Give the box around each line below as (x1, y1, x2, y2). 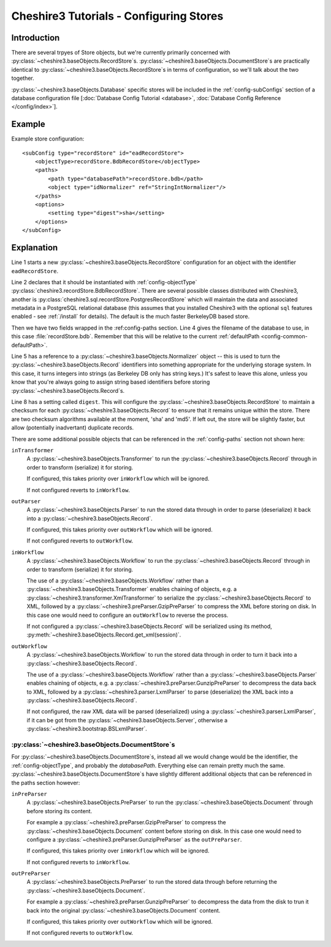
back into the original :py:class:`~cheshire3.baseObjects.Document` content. (26, 906, 221, 914)
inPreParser (11, 790, 47, 797)
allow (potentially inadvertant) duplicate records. (11, 424, 134, 431)
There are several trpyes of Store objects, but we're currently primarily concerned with (11, 49, 230, 56)
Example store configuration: (11, 135, 85, 142)
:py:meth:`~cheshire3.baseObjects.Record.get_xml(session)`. (26, 631, 181, 638)
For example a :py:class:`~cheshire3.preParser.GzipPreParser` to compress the (26, 819, 226, 826)
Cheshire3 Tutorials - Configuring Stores (11, 9, 224, 23)
